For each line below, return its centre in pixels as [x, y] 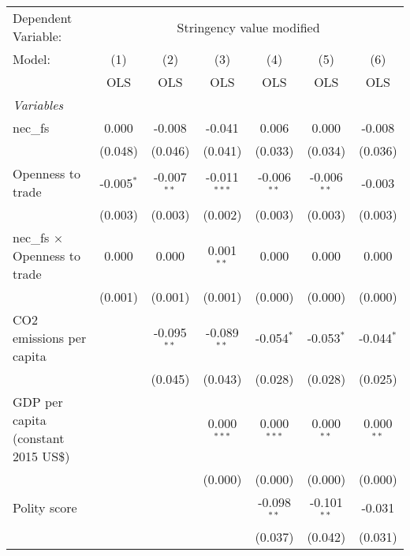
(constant [39, 438]
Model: [32, 59]
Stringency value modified [248, 27]
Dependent [43, 18]
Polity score [45, 508]
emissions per [50, 338]
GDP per [38, 402]
